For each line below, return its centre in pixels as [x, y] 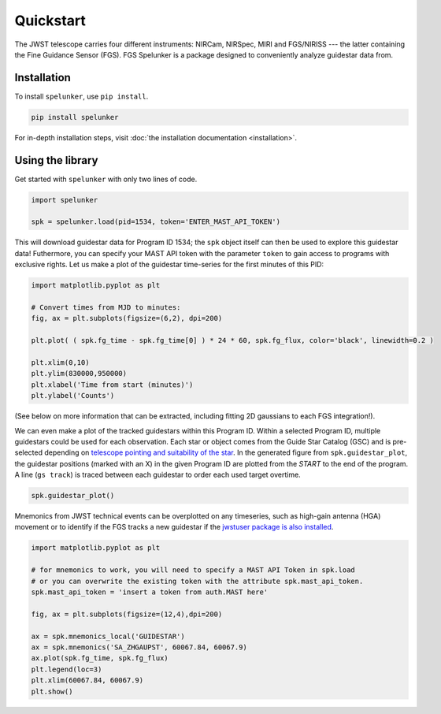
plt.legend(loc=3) [67, 669]
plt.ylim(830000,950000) [79, 374]
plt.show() [52, 691]
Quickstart [50, 20]
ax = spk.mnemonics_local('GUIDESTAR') [108, 636]
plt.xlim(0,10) [60, 362]
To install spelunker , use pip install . [82, 96]
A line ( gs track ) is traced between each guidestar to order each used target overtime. [157, 475]
